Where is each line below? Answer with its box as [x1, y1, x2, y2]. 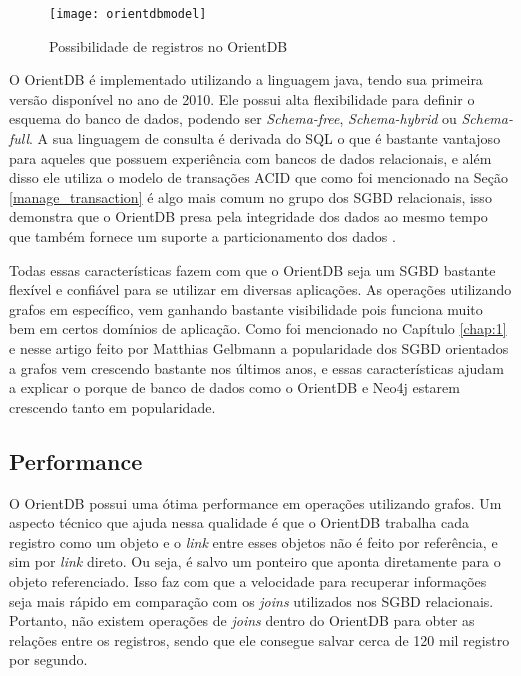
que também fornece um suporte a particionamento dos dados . [9, 226, 396, 246]
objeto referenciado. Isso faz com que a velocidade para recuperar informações [9, 570, 487, 591]
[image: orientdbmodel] [49, 7, 207, 21]
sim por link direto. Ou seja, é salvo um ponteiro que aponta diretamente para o [9, 551, 501, 572]
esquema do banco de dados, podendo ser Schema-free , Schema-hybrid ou [9, 108, 457, 129]
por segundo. [9, 649, 88, 670]
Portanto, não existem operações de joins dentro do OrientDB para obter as [9, 610, 475, 631]
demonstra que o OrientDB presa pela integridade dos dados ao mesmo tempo [9, 206, 488, 227]
